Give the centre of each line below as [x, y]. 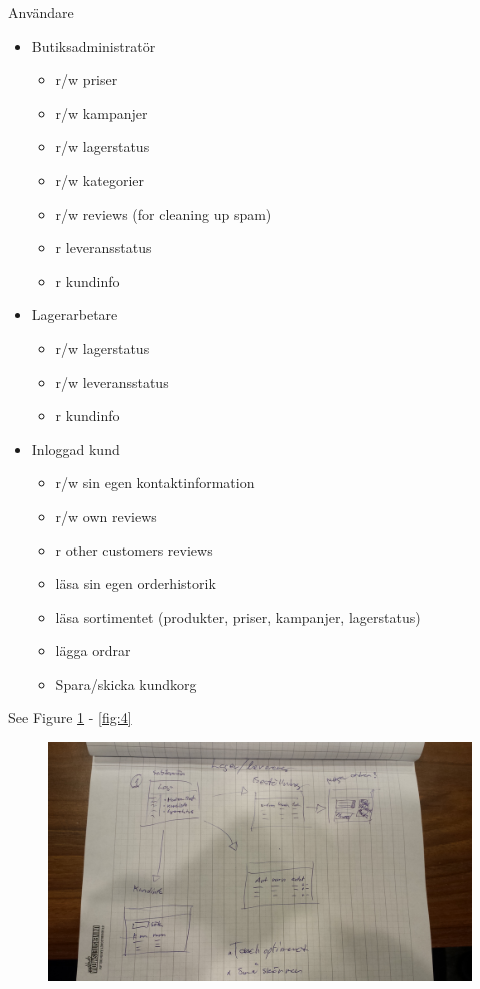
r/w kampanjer [101, 112]
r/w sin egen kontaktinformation [155, 482]
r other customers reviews [134, 549]
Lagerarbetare [74, 314]
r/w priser [86, 79]
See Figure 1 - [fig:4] [70, 717]
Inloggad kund [75, 448]
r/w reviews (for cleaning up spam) [163, 213]
